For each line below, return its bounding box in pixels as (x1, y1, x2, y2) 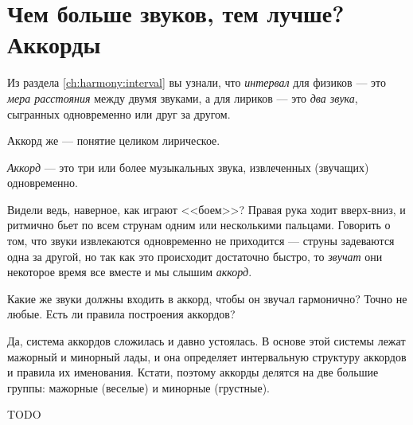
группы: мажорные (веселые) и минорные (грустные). (7, 379, 270, 396)
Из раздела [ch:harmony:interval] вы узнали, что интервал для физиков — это (7, 74, 386, 91)
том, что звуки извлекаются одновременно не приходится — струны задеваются (7, 232, 395, 249)
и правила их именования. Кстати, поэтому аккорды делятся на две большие (7, 364, 379, 380)
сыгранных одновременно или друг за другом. (7, 105, 231, 122)
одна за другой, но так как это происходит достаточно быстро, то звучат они (7, 248, 383, 264)
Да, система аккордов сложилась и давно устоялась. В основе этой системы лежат (7, 333, 406, 349)
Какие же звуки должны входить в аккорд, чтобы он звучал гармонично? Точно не (7, 290, 407, 306)
